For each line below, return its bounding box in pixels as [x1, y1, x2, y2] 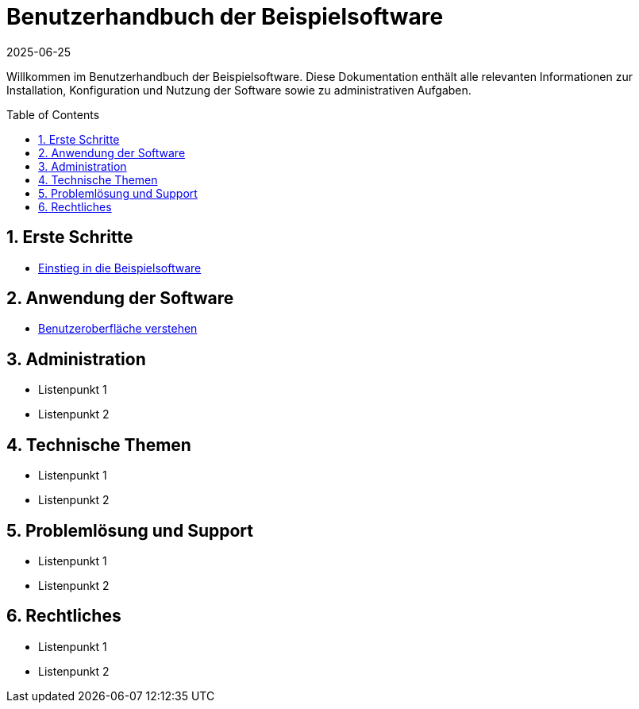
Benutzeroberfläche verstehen [38, 322, 198, 336]
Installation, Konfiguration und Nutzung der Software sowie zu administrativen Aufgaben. [6, 83, 472, 97]
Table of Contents [6, 107, 100, 121]
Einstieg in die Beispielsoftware [38, 260, 202, 275]
